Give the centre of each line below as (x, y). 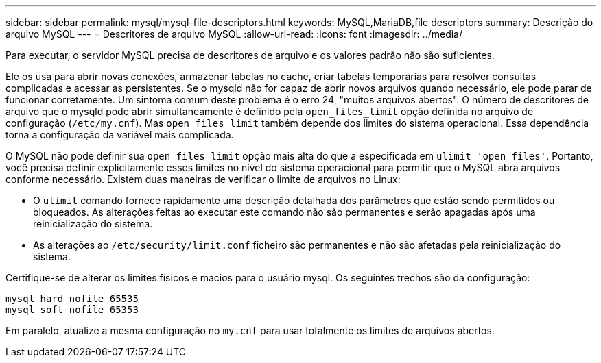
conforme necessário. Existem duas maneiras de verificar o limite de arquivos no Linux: (203, 179)
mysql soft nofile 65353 (72, 310)
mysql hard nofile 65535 (72, 299)
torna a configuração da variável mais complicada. (120, 135)
